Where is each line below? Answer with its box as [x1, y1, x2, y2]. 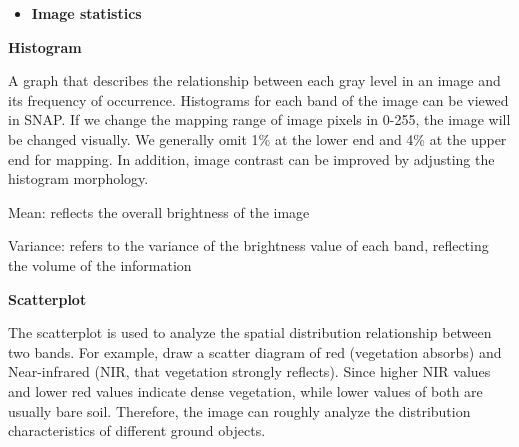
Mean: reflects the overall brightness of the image [8, 201, 310, 222]
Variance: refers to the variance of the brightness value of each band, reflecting [8, 235, 489, 256]
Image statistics [31, 3, 142, 23]
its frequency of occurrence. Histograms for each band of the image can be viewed [8, 89, 509, 110]
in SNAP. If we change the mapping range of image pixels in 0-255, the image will [8, 109, 511, 130]
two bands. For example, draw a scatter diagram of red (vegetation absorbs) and [8, 341, 502, 362]
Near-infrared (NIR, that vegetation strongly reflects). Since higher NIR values [8, 361, 491, 382]
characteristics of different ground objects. [8, 420, 266, 441]
